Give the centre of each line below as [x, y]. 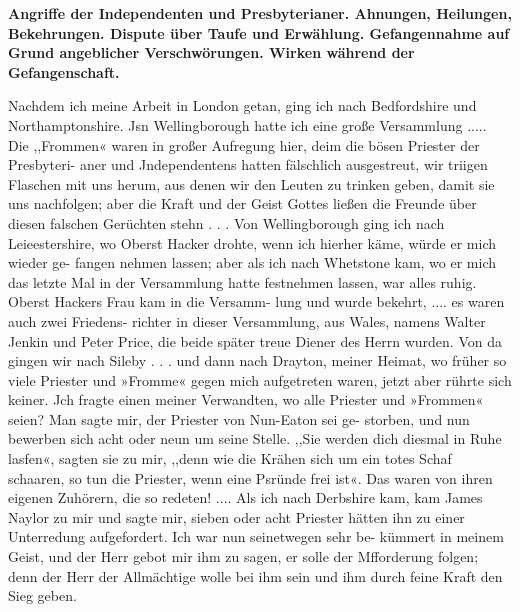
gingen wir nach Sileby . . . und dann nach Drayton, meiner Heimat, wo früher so [257, 360]
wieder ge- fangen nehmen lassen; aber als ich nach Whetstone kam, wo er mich [252, 262]
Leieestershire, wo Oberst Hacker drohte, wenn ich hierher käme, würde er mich [252, 242]
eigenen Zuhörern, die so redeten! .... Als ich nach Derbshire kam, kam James [245, 497]
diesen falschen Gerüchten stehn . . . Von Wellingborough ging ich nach [226, 222]
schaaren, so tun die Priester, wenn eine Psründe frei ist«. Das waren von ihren [250, 477]
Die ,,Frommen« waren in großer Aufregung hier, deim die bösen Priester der [244, 144]
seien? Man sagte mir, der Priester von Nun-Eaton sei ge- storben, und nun [239, 418]
